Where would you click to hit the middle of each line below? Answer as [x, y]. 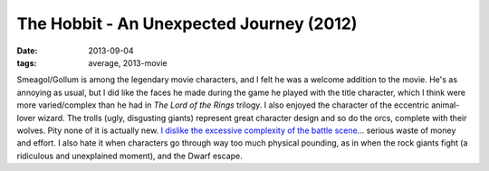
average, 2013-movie [128, 62]
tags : [27, 62]
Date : [27, 51]
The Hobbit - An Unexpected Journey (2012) [187, 24]
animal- [446, 105]
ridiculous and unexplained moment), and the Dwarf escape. [130, 156]
